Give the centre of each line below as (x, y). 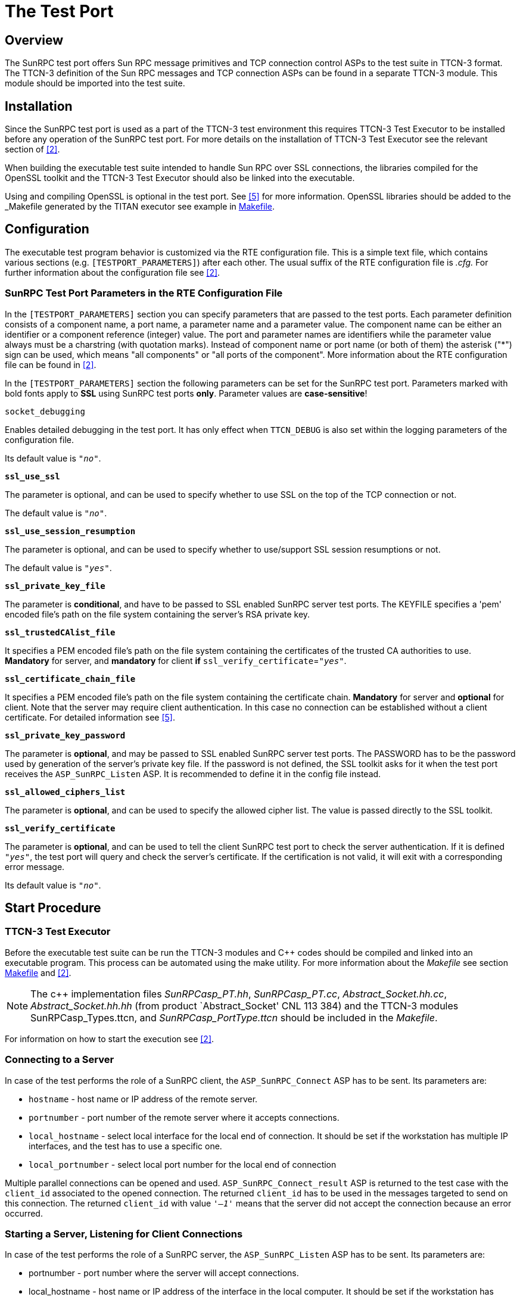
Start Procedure (53, 908)
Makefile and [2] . (38, 972)
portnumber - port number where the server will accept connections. (164, 1273)
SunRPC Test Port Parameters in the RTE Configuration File (144, 293)
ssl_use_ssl (32, 476)
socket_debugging (45, 411)
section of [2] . (32, 149)
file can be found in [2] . (51, 364)
